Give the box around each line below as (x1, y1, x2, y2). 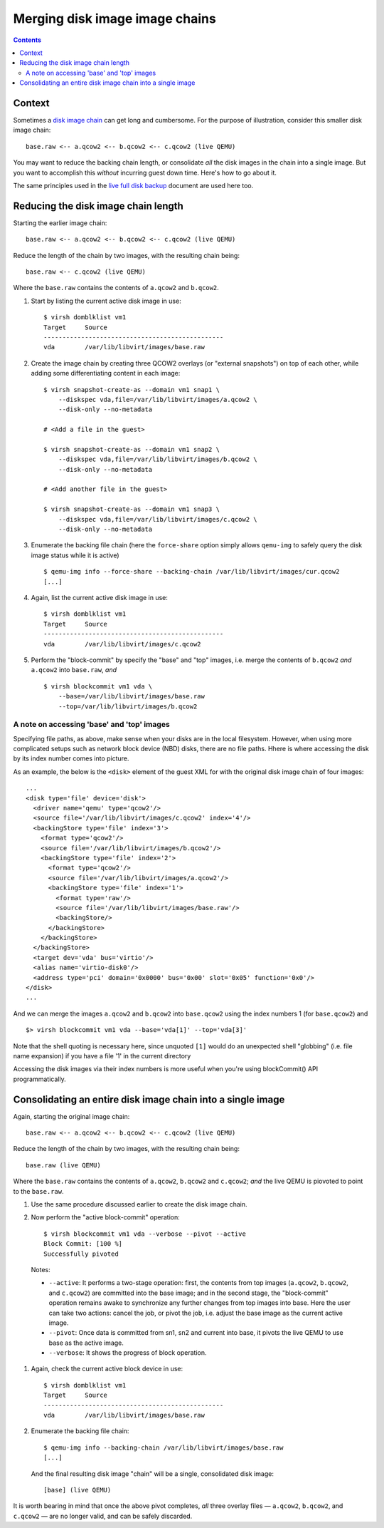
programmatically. (13, 1075, 67, 1083)
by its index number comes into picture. (13, 754, 129, 763)
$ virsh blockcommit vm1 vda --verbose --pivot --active (43, 1229, 247, 1238)
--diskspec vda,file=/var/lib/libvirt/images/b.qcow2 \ (58, 455, 257, 463)
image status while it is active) (31, 551, 120, 559)
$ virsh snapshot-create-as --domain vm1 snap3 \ (43, 505, 220, 513)
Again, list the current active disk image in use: (31, 593, 169, 602)
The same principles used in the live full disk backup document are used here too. (13, 181, 254, 190)
